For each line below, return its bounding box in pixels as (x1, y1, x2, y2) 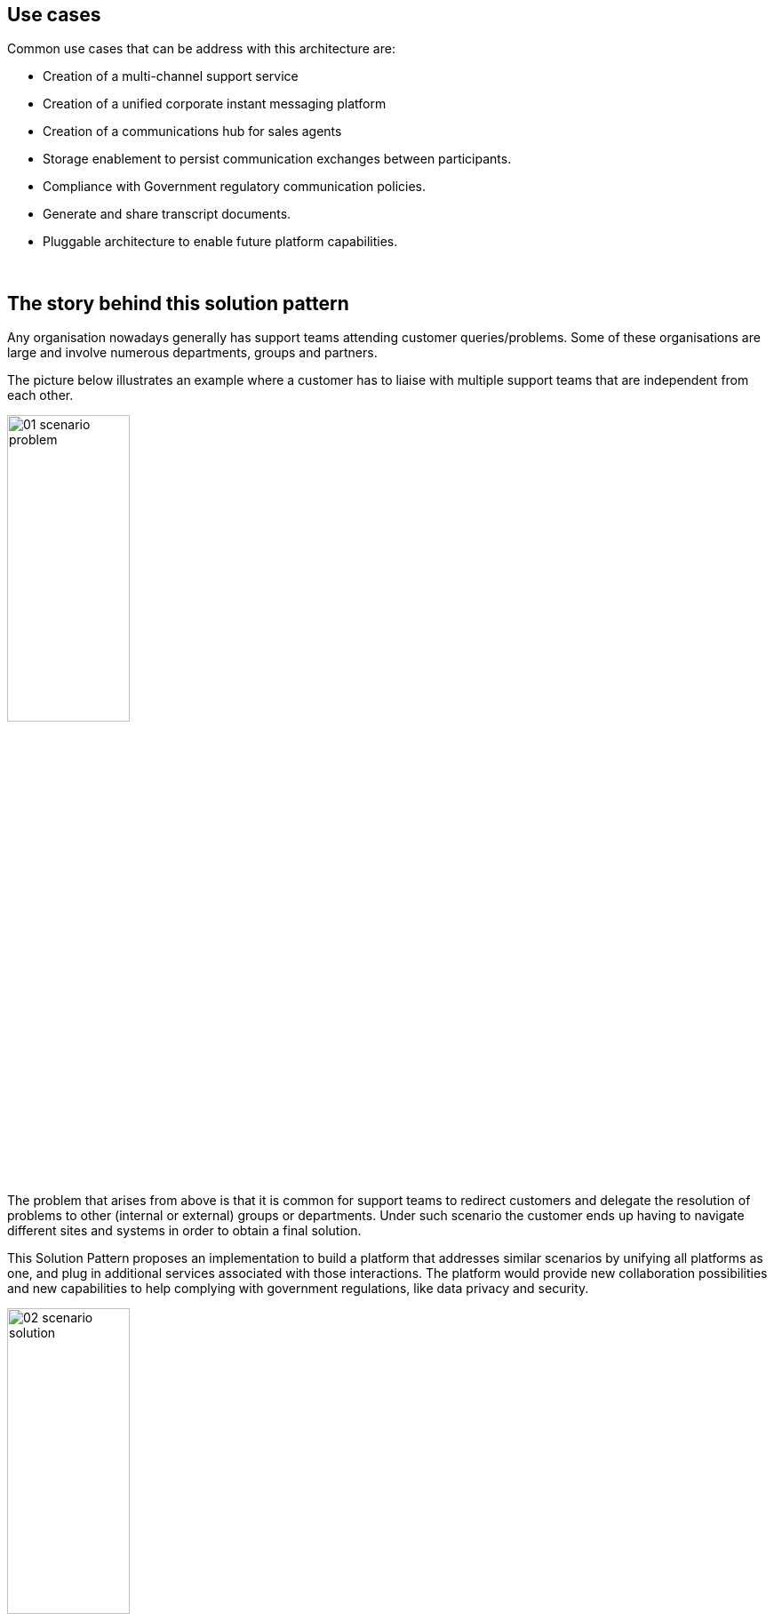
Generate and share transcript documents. (43, 206, 291, 222)
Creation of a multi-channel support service (43, 68, 299, 84)
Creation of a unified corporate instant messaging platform (43, 96, 387, 112)
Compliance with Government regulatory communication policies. (43, 179, 427, 195)
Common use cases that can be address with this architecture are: (7, 41, 395, 57)
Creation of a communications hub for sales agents (43, 124, 342, 140)
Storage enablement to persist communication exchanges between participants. (43, 151, 512, 167)
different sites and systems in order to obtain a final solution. (7, 1223, 362, 1239)
